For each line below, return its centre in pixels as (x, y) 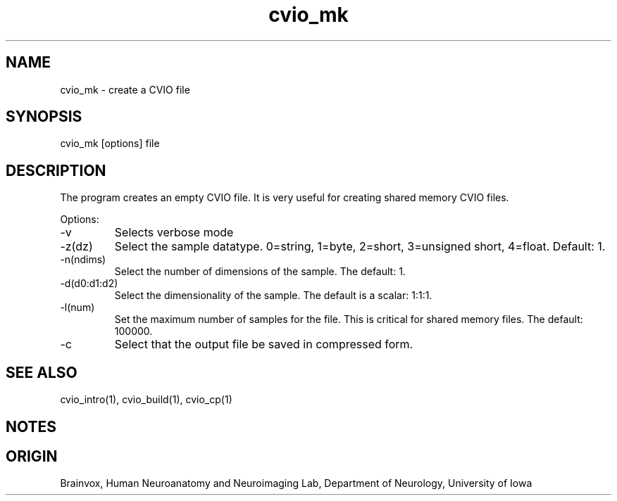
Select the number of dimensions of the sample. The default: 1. (260, 272)
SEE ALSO (42, 372)
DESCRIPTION (56, 170)
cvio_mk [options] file (110, 144)
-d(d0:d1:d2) (89, 284)
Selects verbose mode (174, 233)
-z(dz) (76, 247)
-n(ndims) (83, 260)
